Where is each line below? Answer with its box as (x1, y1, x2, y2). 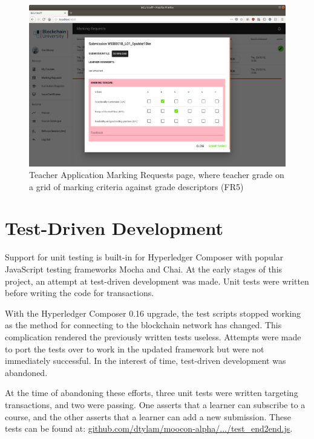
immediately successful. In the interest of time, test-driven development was (5, 354, 286, 367)
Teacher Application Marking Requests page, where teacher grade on (29, 168, 284, 181)
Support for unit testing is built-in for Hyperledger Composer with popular (5, 251, 284, 263)
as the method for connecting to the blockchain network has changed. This (5, 319, 282, 331)
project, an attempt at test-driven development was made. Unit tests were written (5, 274, 309, 287)
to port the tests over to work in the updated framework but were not (5, 342, 264, 355)
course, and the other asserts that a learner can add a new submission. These (5, 410, 291, 423)
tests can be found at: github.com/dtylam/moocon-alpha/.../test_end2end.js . (5, 422, 293, 435)
